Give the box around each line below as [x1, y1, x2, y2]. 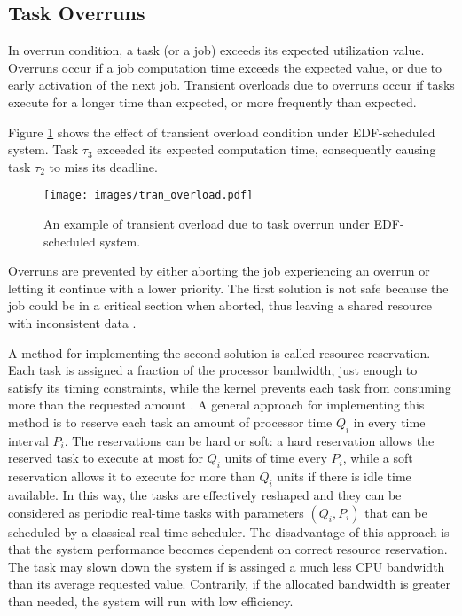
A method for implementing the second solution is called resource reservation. [8, 343, 431, 362]
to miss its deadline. [49, 157, 158, 175]
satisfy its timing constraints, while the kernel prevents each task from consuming [8, 378, 451, 396]
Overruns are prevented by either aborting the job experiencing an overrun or [8, 261, 430, 280]
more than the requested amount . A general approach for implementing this [8, 395, 425, 414]
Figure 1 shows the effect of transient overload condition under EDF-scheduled [8, 122, 435, 141]
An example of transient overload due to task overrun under [43, 214, 370, 233]
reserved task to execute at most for [8, 448, 204, 467]
